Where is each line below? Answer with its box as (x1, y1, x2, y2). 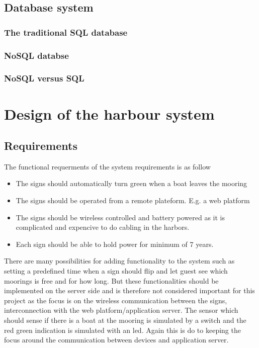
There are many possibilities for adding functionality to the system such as (4, 255, 235, 266)
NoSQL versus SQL (4, 72, 84, 84)
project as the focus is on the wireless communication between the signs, (4, 295, 227, 305)
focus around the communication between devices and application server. (4, 334, 229, 345)
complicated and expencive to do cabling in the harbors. (16, 222, 190, 232)
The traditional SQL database (4, 26, 128, 38)
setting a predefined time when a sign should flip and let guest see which (4, 266, 228, 276)
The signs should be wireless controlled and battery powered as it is (16, 212, 225, 222)
